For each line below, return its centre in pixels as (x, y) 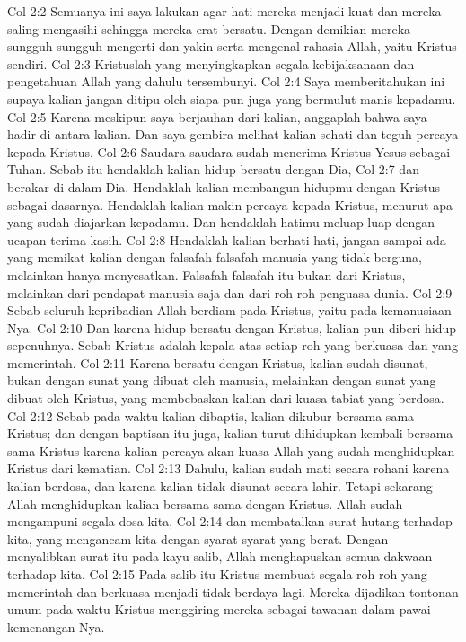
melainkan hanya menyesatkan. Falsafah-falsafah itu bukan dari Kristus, (207, 274)
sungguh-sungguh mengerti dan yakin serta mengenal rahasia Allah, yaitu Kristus (232, 46)
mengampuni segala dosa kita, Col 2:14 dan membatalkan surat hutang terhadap (230, 521)
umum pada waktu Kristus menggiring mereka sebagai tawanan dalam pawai (219, 609)
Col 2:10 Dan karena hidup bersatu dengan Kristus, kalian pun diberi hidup (247, 327)
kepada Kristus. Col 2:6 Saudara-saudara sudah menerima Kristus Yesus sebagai (229, 151)
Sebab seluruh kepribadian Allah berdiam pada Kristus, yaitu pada (192, 310)
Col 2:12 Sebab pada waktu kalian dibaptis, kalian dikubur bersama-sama (211, 415)
